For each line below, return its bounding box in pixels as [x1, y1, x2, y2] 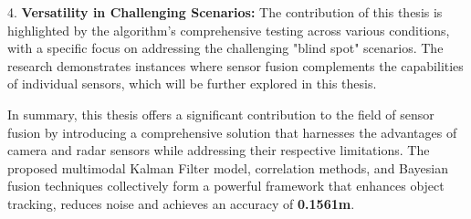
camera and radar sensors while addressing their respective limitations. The [7, 141, 430, 160]
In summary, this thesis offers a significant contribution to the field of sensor [7, 104, 434, 123]
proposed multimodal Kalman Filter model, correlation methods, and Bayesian [7, 158, 449, 177]
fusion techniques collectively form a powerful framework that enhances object [7, 176, 445, 195]
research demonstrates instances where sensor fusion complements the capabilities [7, 56, 464, 75]
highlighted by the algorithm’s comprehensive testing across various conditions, [7, 20, 450, 39]
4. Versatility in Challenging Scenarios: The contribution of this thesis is [7, 3, 443, 21]
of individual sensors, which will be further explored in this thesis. [7, 74, 377, 93]
